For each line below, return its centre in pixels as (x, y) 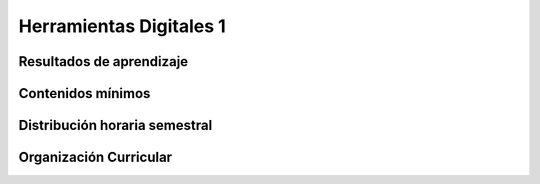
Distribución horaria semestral (115, 125)
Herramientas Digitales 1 (122, 26)
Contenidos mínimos (84, 93)
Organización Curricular (95, 157)
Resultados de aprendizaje (103, 61)
